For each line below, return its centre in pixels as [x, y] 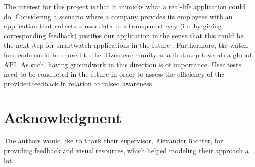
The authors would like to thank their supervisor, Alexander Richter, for [113, 141]
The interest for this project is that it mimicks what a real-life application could [125, 6]
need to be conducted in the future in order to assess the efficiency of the [114, 74]
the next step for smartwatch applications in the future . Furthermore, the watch [126, 45]
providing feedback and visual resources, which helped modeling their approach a [126, 151]
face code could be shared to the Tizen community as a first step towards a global [128, 54]
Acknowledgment [63, 117]
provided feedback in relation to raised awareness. [79, 83]
